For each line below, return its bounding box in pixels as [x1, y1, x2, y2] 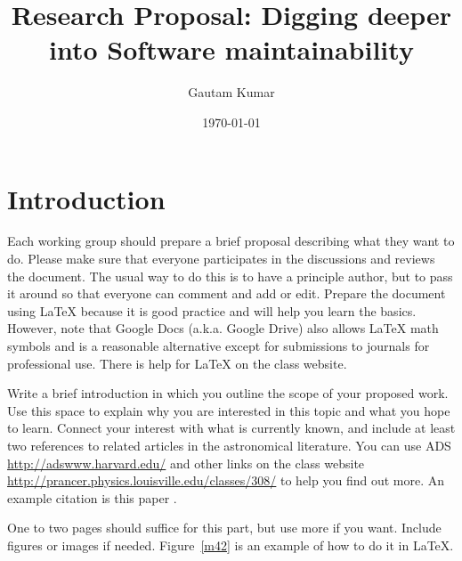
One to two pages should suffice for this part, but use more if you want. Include [7, 518, 442, 537]
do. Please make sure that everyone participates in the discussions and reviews [7, 249, 435, 268]
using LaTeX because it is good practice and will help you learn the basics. [7, 301, 417, 320]
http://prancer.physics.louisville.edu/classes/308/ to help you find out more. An [7, 471, 445, 490]
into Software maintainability [49, 31, 414, 68]
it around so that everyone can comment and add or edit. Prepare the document [7, 284, 446, 303]
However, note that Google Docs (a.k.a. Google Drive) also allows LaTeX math [7, 319, 439, 337]
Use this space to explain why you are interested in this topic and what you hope [7, 401, 450, 419]
